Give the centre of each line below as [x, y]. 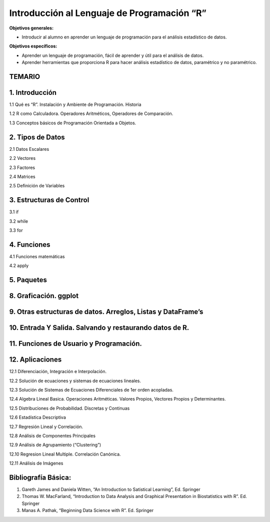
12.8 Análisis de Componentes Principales [52, 436]
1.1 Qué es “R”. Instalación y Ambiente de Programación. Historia [75, 104]
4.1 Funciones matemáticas [37, 256]
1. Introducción [33, 92]
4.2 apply [19, 266]
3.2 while [19, 221]
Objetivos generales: [31, 28]
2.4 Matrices [22, 176]
